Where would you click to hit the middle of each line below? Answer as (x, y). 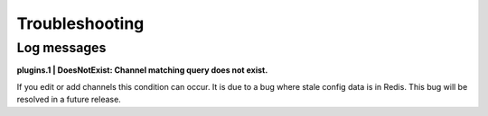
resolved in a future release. (69, 100)
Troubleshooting (80, 23)
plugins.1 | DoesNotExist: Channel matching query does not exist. (142, 70)
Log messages (61, 48)
